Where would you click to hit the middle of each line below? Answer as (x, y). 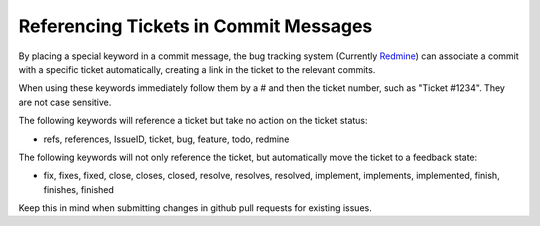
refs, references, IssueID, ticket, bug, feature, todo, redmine (166, 139)
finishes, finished (79, 189)
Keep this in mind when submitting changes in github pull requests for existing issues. (195, 208)
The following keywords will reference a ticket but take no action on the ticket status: (193, 121)
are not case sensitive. (65, 102)
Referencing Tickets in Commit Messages (195, 26)
